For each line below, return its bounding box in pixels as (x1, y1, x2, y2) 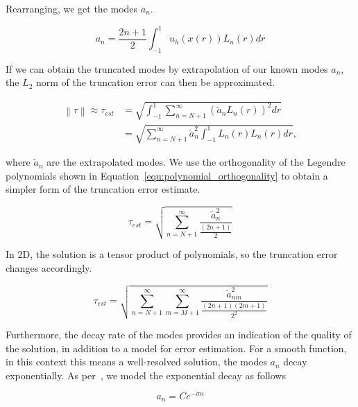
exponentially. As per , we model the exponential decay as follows (6, 367, 286, 382)
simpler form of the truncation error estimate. (6, 182, 201, 196)
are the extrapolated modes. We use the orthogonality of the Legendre (46, 155, 346, 169)
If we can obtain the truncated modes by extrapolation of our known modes (6, 61, 328, 76)
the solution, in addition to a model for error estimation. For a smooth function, (6, 340, 347, 355)
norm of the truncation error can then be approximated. (36, 75, 275, 89)
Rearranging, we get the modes (6, 1, 138, 15)
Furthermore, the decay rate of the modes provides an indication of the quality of (6, 327, 352, 342)
